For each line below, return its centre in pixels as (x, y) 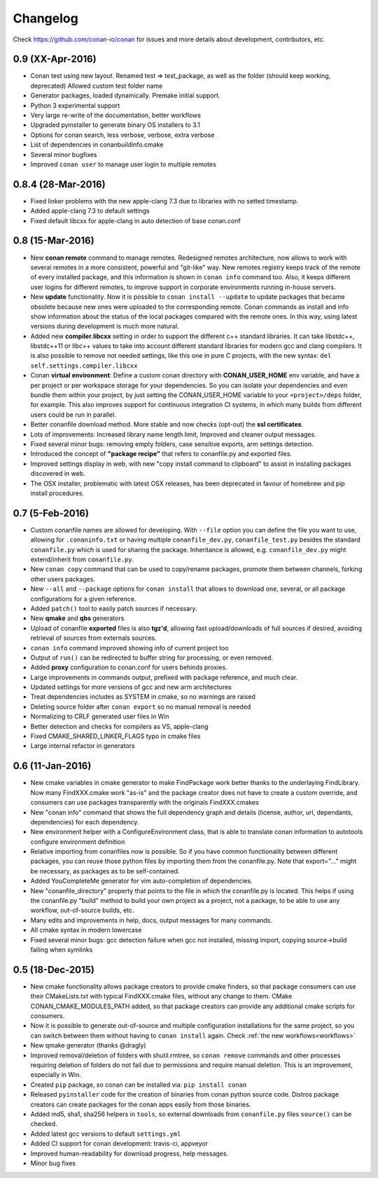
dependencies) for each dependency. (85, 822)
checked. (44, 1124)
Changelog (45, 18)
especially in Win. (56, 1075)
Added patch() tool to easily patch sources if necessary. (114, 608)
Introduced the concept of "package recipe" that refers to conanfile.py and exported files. (161, 454)
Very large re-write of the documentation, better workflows (115, 115)
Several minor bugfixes (64, 154)
